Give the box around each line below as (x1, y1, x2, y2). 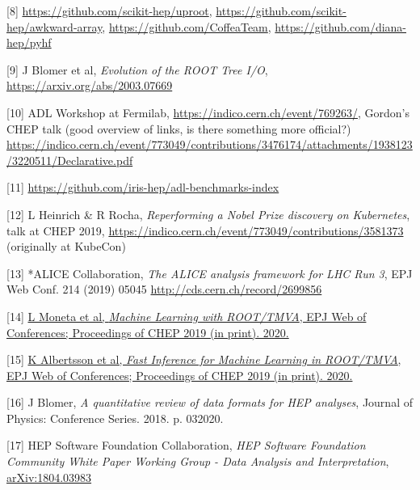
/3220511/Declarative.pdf (6, 151, 133, 168)
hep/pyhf (6, 34, 52, 51)
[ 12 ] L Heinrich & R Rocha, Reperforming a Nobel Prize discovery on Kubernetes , (6, 205, 410, 222)
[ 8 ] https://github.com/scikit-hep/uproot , (6, 2, 212, 19)
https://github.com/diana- (275, 18, 407, 35)
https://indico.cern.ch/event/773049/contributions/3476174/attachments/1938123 (6, 136, 413, 153)
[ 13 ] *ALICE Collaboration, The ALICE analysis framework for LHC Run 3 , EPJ (6, 264, 413, 281)
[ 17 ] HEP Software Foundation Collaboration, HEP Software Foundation (6, 437, 366, 454)
